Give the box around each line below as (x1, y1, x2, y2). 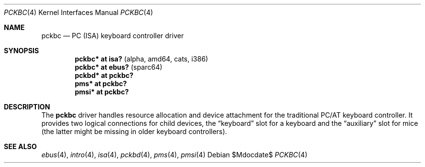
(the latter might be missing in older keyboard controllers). (41, 127, 227, 136)
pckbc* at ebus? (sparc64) (75, 63, 163, 71)
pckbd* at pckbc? (75, 71, 133, 79)
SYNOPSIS (4, 46, 39, 55)
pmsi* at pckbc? (75, 88, 129, 96)
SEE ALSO (4, 142, 37, 151)
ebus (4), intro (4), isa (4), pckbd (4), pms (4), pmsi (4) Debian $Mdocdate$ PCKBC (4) (41, 151, 308, 159)
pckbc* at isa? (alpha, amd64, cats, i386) (75, 55, 208, 63)
